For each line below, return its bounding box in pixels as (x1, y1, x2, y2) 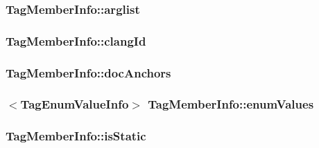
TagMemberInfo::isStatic (6, 127, 146, 145)
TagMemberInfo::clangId (6, 32, 146, 49)
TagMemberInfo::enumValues (148, 95, 314, 113)
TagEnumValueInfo (20, 95, 129, 113)
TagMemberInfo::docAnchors (6, 64, 171, 81)
